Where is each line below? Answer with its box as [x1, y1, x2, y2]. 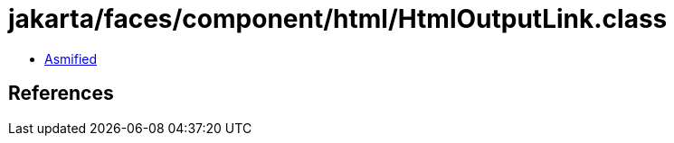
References [8, 82, 114, 105]
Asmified [44, 50, 98, 67]
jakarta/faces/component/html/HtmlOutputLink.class [8, 4, 668, 34]
